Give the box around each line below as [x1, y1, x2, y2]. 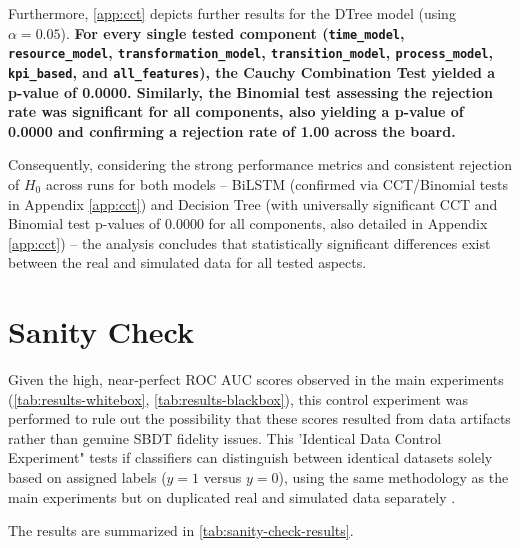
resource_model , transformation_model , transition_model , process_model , [8, 42, 493, 63]
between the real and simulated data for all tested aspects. [8, 252, 367, 273]
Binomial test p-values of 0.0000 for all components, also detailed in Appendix [8, 213, 488, 234]
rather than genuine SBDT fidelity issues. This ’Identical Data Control [8, 427, 442, 448]
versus [203, 467, 242, 487]
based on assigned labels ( [8, 467, 167, 487]
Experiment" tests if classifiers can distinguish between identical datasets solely [8, 447, 493, 468]
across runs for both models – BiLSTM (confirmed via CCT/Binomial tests [45, 173, 508, 194]
